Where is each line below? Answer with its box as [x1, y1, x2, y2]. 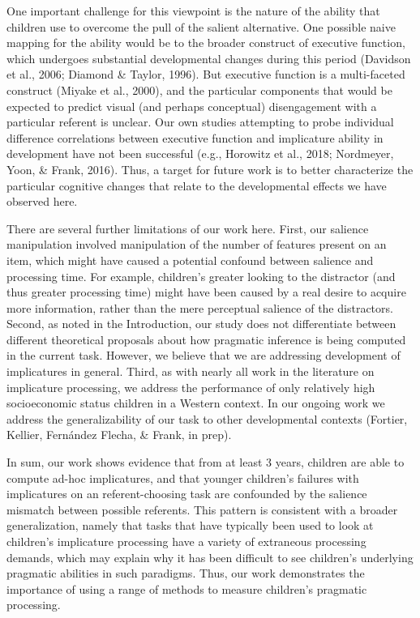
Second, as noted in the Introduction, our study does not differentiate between [6, 315, 396, 332]
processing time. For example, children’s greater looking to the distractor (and [6, 267, 396, 284]
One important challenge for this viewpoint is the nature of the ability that [6, 2, 380, 19]
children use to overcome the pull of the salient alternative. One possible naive [6, 18, 396, 35]
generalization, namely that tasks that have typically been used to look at [6, 517, 374, 534]
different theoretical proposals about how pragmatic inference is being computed [6, 330, 406, 347]
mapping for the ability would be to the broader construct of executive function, [6, 34, 405, 51]
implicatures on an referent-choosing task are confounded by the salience [6, 485, 367, 502]
